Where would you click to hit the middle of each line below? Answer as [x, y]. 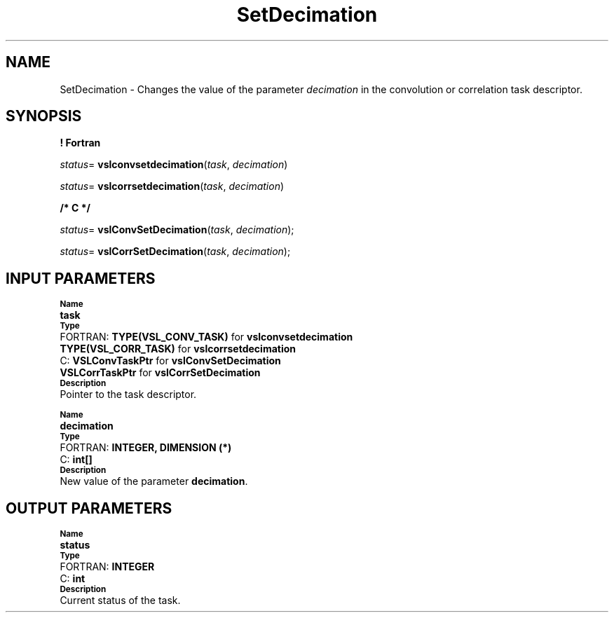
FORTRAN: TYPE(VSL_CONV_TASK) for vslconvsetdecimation [206, 337]
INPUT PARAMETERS [81, 278]
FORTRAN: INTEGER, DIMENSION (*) [146, 448]
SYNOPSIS [44, 116]
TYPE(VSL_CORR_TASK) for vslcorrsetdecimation [178, 349]
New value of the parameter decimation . [154, 481]
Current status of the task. [120, 600]
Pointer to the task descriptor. [128, 394]
